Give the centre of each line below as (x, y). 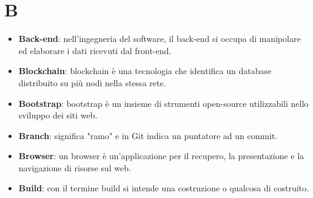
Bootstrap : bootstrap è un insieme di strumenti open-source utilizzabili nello (163, 103)
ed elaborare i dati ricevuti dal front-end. (95, 50)
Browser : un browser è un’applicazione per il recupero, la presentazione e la (161, 156)
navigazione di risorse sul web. (75, 167)
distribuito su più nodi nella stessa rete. (92, 82)
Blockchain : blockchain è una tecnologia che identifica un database (145, 71)
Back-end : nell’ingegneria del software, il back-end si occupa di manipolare (160, 39)
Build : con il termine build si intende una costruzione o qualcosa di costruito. (163, 188)
